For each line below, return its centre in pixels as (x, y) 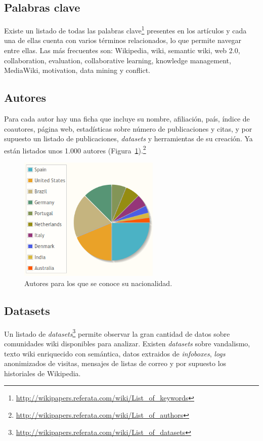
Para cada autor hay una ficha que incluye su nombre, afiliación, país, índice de (127, 119)
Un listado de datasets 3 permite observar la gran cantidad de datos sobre (117, 333)
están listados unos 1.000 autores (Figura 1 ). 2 (75, 149)
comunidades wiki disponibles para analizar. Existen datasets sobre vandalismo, (127, 344)
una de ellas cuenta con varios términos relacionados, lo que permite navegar (123, 40)
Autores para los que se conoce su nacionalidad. (98, 283)
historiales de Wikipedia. (42, 373)
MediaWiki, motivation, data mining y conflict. (77, 70)
